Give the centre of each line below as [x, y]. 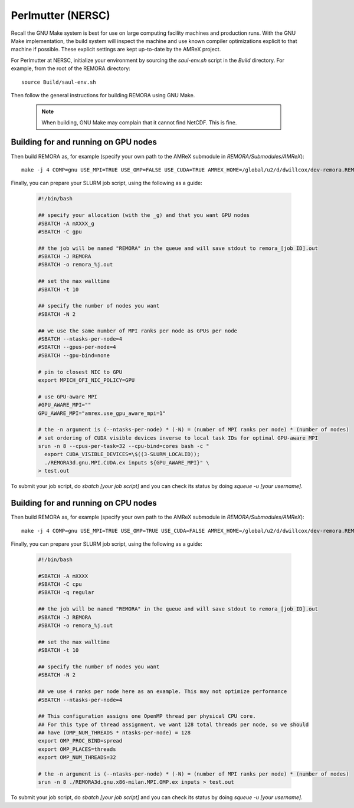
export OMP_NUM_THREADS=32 [77, 758]
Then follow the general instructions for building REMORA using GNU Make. [103, 95]
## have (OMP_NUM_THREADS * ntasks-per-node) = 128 [114, 733]
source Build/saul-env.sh [59, 82]
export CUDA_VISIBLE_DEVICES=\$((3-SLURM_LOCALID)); [122, 454]
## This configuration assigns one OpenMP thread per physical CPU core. [147, 716]
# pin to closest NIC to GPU [80, 372]
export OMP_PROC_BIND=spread [80, 741]
